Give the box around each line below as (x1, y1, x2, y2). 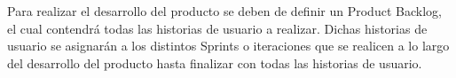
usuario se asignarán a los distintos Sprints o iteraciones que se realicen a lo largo (7, 36, 450, 55)
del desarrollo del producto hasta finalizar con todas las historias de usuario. (7, 53, 422, 72)
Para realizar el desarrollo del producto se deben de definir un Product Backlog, (7, 2, 442, 19)
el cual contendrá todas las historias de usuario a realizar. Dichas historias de (7, 19, 428, 37)
